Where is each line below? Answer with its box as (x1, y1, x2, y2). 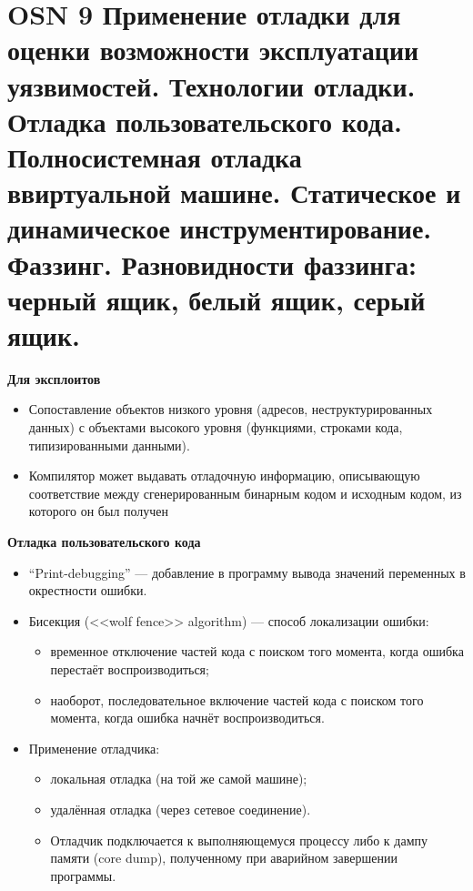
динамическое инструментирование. (7, 209, 432, 247)
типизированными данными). (28, 435, 190, 454)
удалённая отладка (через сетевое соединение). (50, 799, 311, 818)
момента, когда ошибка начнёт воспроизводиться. (50, 708, 325, 727)
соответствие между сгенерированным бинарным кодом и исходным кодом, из (28, 483, 462, 502)
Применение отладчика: (28, 738, 160, 757)
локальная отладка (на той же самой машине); (50, 769, 307, 788)
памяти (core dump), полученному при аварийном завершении (50, 848, 398, 867)
